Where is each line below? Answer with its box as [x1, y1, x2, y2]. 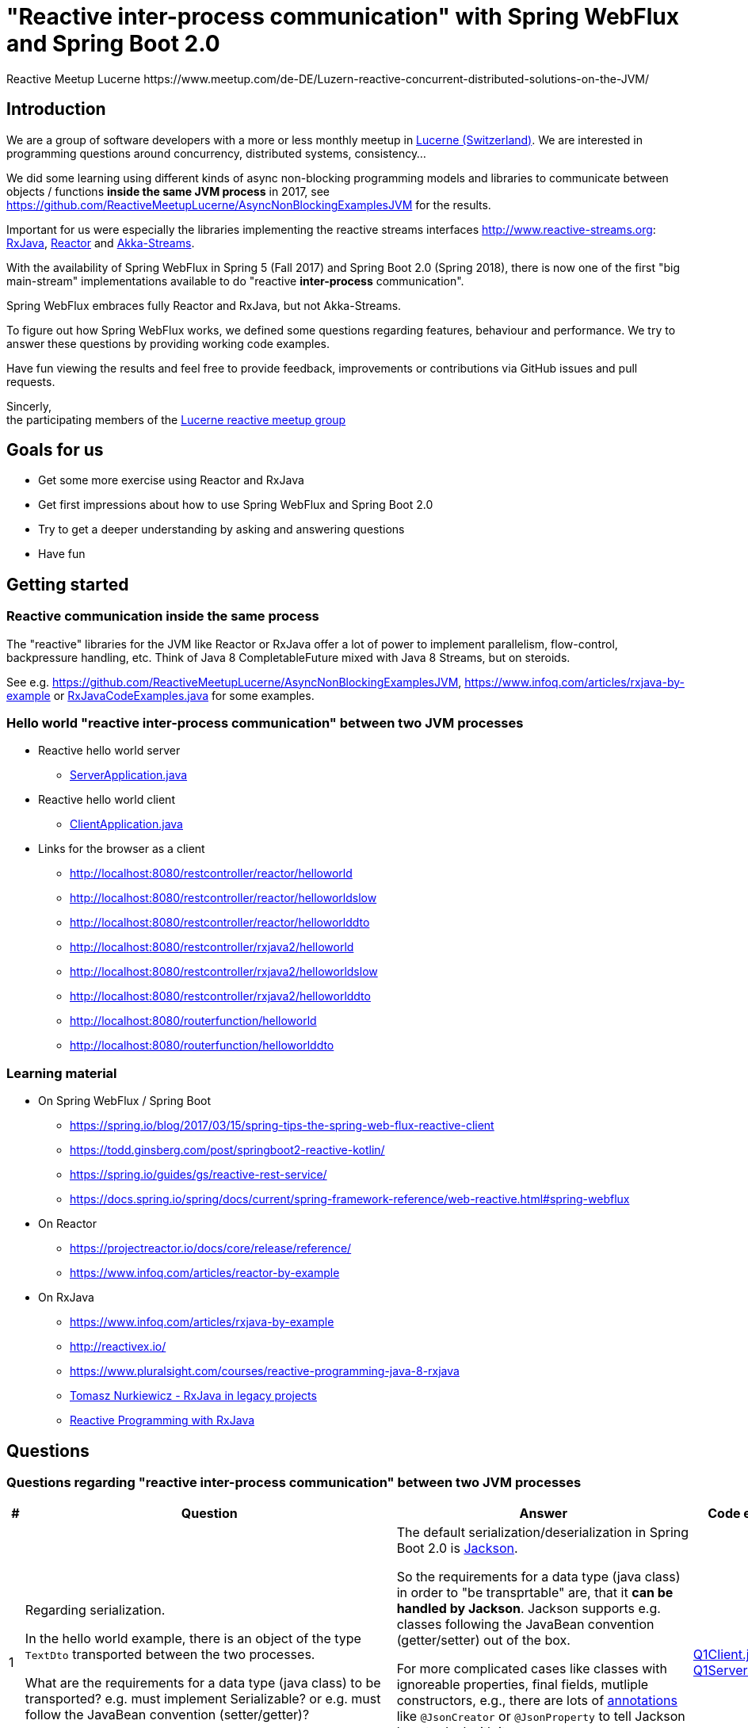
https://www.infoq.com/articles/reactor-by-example [70, 1266, 340, 1280]
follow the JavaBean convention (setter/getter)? [25, 1707, 310, 1723]
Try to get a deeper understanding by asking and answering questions [38, 522, 405, 537]
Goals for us [6, 440, 104, 461]
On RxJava [38, 1290, 94, 1305]
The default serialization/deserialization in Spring [396, 1524, 689, 1541]
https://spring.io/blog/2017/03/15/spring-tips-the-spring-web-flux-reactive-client [70, 1118, 494, 1133]
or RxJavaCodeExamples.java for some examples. [53, 688, 315, 702]
